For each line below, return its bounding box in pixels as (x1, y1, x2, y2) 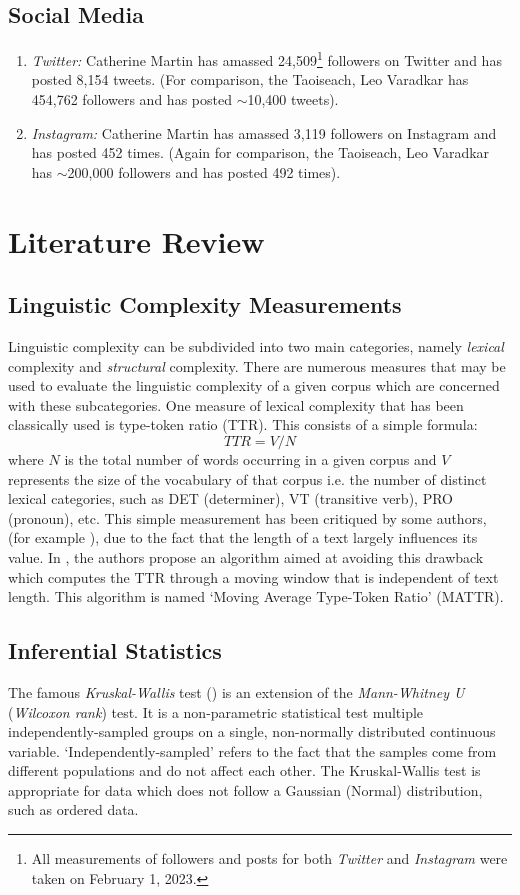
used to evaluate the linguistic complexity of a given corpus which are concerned (8, 375, 500, 396)
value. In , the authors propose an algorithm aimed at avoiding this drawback (8, 546, 484, 567)
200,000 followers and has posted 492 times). (67, 161, 341, 182)
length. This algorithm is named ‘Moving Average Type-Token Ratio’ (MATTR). (8, 586, 504, 607)
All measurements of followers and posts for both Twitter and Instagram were (31, 848, 508, 869)
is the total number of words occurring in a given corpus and (64, 448, 437, 469)
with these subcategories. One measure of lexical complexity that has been (8, 394, 464, 415)
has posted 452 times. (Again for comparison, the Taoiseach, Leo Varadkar (31, 142, 490, 163)
